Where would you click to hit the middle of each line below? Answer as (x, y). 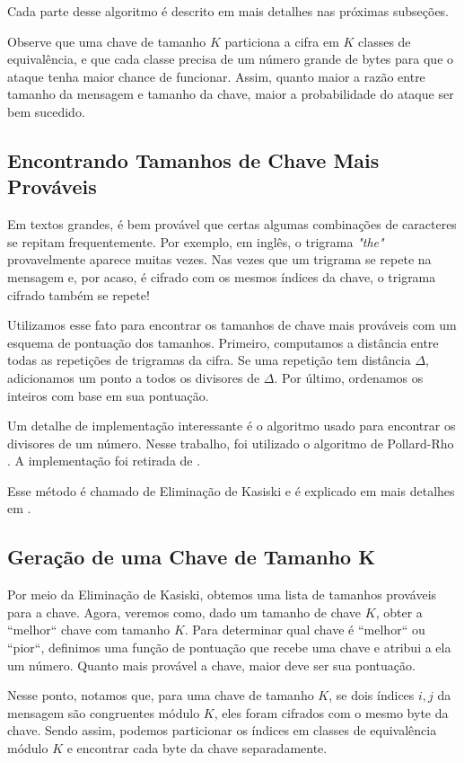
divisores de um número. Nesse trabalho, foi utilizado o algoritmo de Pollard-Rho (231, 443)
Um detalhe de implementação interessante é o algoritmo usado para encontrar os (232, 426)
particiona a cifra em (282, 41)
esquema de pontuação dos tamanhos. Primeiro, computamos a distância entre (223, 342)
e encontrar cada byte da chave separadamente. (197, 748)
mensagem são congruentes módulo (104, 712)
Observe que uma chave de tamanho (107, 41)
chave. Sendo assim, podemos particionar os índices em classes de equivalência (222, 730)
